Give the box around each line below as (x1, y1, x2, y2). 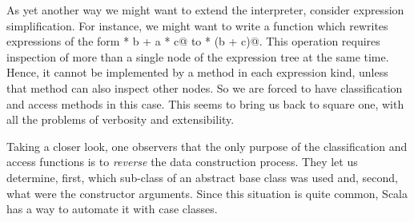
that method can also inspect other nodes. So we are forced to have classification (6, 79, 403, 96)
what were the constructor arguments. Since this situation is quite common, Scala (6, 184, 408, 201)
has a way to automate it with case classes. (6, 200, 218, 217)
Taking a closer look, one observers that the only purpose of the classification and (6, 137, 408, 154)
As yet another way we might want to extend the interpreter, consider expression (6, 2, 404, 18)
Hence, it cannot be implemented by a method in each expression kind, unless (6, 64, 388, 81)
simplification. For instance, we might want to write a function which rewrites (6, 17, 388, 34)
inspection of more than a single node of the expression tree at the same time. (6, 48, 389, 65)
